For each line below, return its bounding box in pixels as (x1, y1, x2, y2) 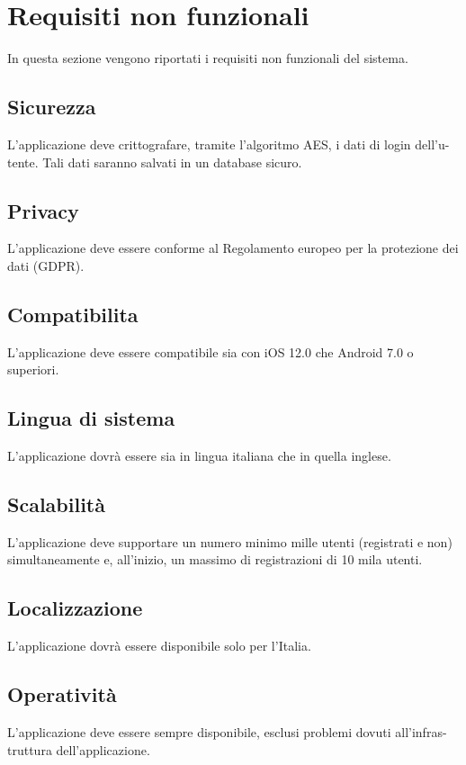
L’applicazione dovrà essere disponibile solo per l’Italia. (7, 636, 311, 655)
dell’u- (415, 134, 450, 153)
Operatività (7, 680, 117, 708)
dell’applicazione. (56, 740, 150, 759)
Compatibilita (7, 300, 139, 328)
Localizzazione (7, 594, 143, 622)
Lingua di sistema (7, 404, 175, 432)
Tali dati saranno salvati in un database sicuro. (42, 152, 302, 171)
